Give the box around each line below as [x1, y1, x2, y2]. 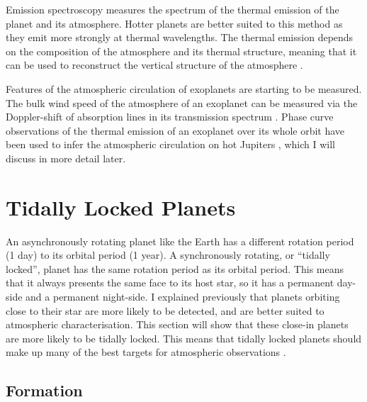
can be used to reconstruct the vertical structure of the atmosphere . [6, 57, 303, 72]
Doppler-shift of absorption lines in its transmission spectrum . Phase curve [6, 109, 334, 124]
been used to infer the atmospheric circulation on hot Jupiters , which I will [6, 137, 335, 152]
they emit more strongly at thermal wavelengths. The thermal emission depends [6, 30, 354, 45]
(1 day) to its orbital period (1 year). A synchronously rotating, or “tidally [6, 247, 330, 262]
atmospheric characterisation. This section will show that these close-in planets [6, 317, 349, 332]
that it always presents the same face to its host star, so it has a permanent [6, 275, 334, 290]
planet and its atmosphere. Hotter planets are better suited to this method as [6, 16, 343, 30]
